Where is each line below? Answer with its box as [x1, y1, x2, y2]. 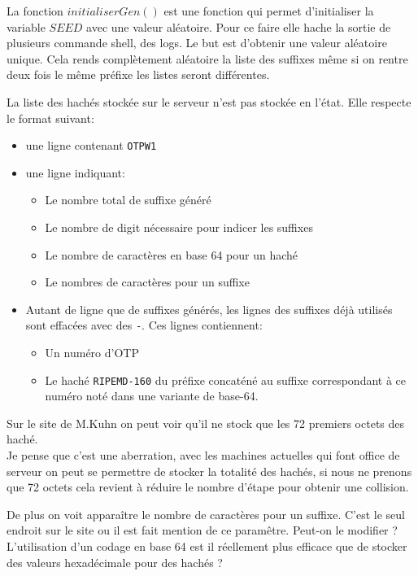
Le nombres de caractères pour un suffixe [45, 273, 250, 290]
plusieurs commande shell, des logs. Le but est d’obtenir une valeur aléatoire [7, 34, 387, 51]
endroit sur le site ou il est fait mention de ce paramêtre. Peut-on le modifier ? [7, 521, 398, 539]
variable [7, 18, 46, 35]
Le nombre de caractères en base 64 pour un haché [45, 246, 298, 263]
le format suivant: [7, 109, 94, 126]
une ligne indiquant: [25, 164, 125, 181]
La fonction [7, 2, 63, 19]
